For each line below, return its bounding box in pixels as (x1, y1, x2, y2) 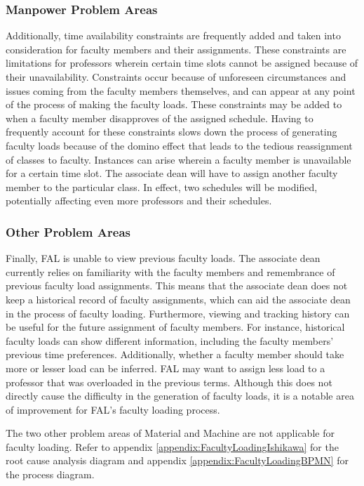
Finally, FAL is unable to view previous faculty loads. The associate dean (6, 251, 321, 265)
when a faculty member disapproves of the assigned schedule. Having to (6, 110, 314, 125)
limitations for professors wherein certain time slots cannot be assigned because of (6, 55, 358, 70)
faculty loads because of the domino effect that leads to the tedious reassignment (6, 138, 353, 152)
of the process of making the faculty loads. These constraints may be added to (6, 97, 342, 112)
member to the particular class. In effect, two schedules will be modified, (6, 179, 318, 194)
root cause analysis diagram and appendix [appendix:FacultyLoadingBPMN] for (6, 453, 349, 468)
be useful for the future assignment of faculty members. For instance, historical (6, 320, 345, 334)
